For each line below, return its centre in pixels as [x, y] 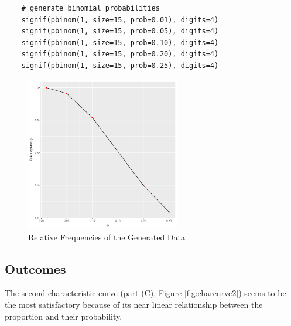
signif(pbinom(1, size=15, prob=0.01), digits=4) [120, 20]
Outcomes [35, 268]
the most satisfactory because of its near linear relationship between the [134, 304]
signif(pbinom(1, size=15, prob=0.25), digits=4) [120, 65]
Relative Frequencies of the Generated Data [107, 237]
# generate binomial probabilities [90, 8]
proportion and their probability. [64, 316]
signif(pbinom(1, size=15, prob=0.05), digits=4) [120, 31]
